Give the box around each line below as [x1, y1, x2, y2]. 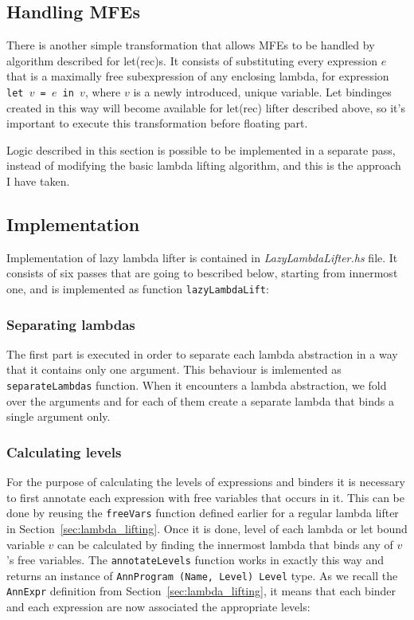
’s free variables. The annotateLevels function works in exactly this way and [6, 551, 384, 568]
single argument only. [6, 408, 111, 425]
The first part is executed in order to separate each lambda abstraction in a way [6, 345, 398, 362]
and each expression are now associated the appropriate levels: [6, 598, 310, 615]
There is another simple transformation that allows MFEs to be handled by [6, 37, 375, 53]
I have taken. [6, 173, 70, 190]
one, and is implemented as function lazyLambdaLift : [6, 281, 269, 296]
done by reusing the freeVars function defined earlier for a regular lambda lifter [6, 504, 399, 521]
